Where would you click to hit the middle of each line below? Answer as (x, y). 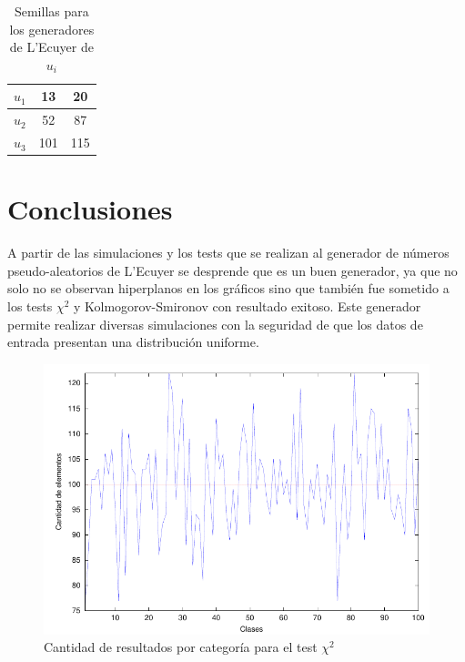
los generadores (52, 29)
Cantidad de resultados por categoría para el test (181, 647)
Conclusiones (90, 209)
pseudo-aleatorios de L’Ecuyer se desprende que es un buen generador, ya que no (232, 270)
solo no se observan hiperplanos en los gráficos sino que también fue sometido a (228, 288)
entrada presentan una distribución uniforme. (133, 342)
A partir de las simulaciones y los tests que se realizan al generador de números (228, 253)
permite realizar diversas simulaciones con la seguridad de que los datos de (215, 324)
